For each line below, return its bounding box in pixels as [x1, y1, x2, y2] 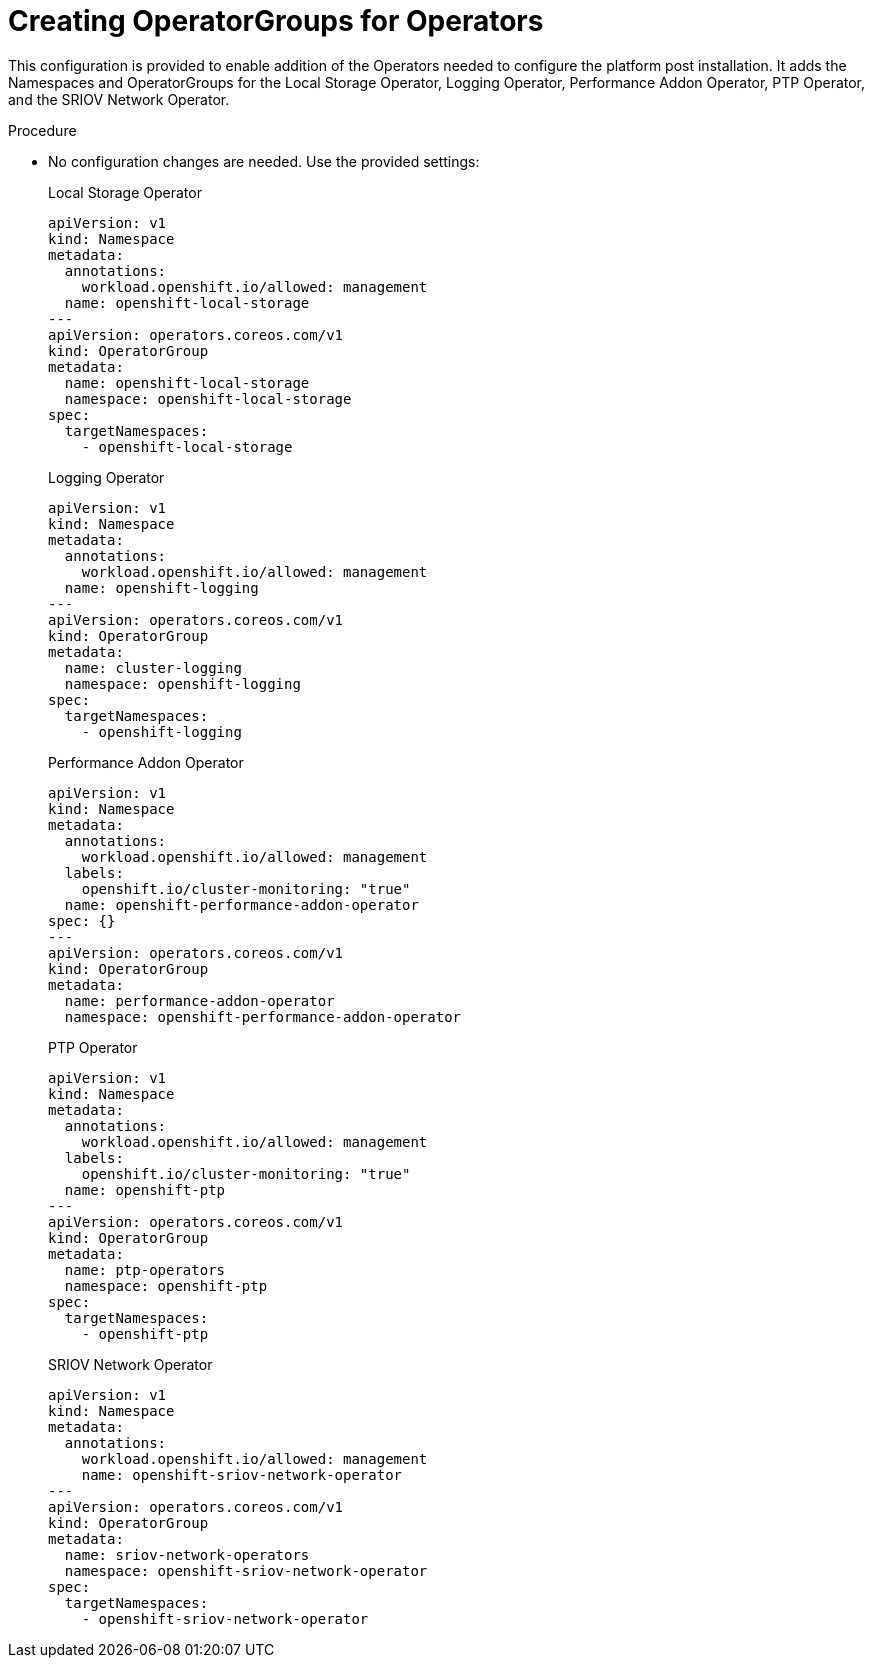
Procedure [8, 121, 77, 139]
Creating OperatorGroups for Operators [8, 4, 544, 38]
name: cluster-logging [64, 659, 242, 676]
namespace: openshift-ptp [64, 1277, 268, 1294]
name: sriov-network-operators [64, 1546, 310, 1563]
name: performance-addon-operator [64, 992, 335, 1009]
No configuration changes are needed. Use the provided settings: [48, 152, 480, 170]
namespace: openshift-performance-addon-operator [64, 1008, 462, 1025]
